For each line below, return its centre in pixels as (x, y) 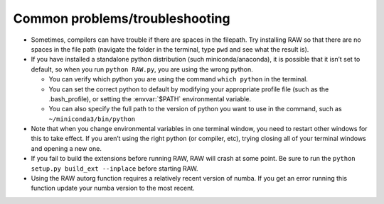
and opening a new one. (66, 148)
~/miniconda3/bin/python (92, 119)
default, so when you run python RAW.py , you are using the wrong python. (142, 69)
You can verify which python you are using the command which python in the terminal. (178, 79)
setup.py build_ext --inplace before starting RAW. (114, 168)
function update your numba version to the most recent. (113, 188)
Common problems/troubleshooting (122, 18)
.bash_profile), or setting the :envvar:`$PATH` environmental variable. (150, 98)
